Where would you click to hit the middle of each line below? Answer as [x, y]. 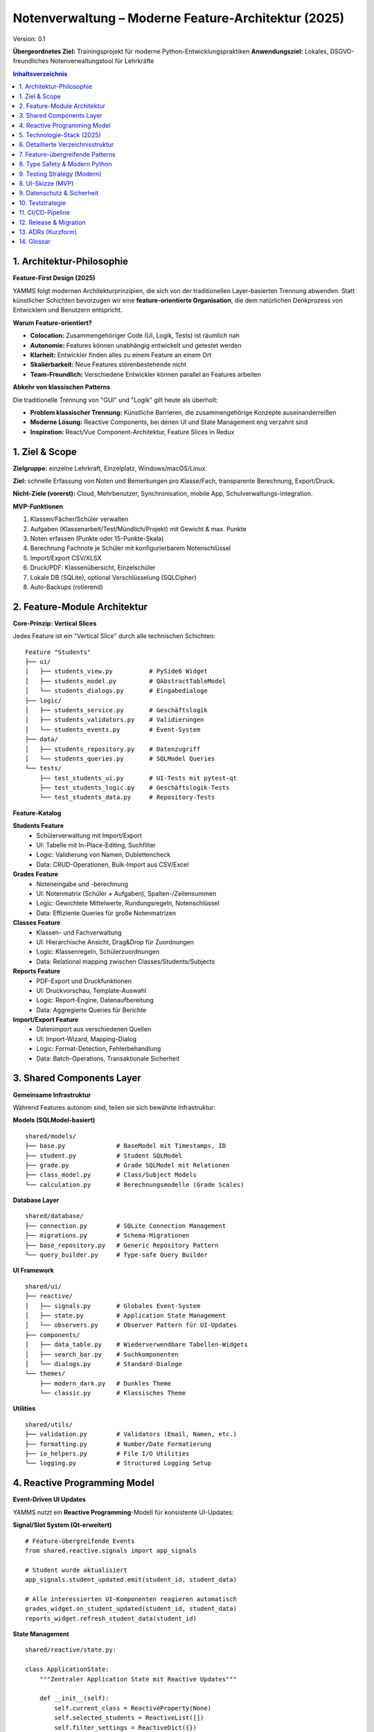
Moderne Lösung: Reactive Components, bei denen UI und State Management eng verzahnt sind [169, 422]
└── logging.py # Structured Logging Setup [118, 1463]
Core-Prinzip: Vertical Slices [55, 623]
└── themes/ [45, 1374]
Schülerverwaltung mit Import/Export [89, 836]
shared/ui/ [44, 1286]
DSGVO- [342, 51]
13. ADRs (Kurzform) [48, 231]
